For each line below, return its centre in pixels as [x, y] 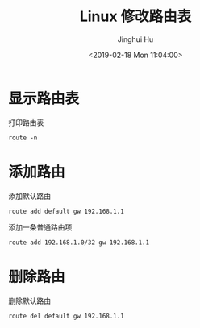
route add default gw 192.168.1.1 [67, 211]
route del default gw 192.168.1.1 [67, 316]
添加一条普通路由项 [40, 227]
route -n [23, 138]
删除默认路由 [29, 301]
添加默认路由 [29, 196]
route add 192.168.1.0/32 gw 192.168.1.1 [79, 243]
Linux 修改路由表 [135, 17]
